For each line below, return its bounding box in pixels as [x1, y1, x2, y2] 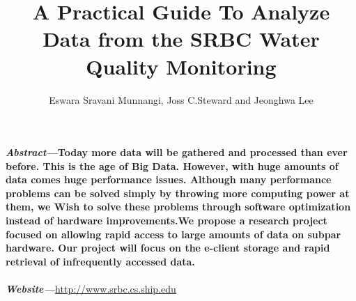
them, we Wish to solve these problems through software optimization [6, 199, 351, 214]
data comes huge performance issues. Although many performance [6, 172, 332, 187]
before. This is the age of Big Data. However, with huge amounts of [6, 158, 339, 173]
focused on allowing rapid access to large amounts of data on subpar [6, 226, 341, 241]
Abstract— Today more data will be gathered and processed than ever [6, 145, 348, 160]
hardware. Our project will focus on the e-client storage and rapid [6, 240, 330, 255]
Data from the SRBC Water [42, 24, 320, 53]
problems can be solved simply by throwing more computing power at [6, 185, 350, 200]
